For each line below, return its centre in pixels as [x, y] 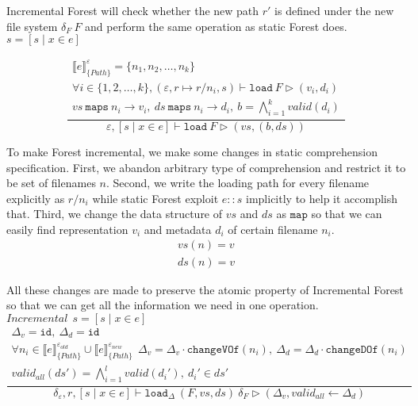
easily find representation [67, 229]
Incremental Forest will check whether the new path [133, 10]
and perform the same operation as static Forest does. [216, 26]
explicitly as [36, 198]
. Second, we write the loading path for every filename [238, 183]
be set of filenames [51, 183]
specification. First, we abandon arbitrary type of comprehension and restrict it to [206, 167]
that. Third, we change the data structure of [115, 214]
